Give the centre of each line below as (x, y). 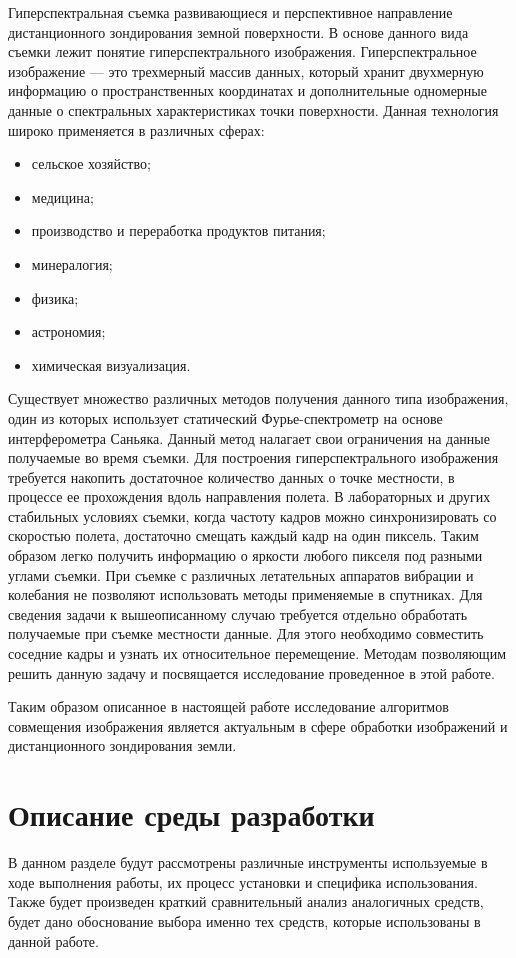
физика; (55, 297)
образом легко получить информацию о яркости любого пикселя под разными (245, 555)
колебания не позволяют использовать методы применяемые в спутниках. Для (245, 594)
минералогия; (72, 263)
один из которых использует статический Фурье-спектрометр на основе (225, 417)
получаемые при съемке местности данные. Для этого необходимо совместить (246, 633)
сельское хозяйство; (91, 163)
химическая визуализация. (111, 364)
